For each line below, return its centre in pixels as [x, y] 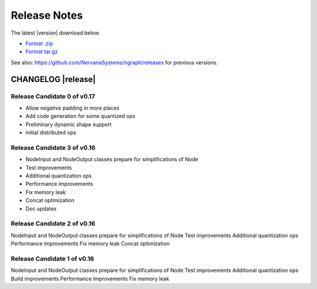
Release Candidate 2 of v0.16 [53, 224]
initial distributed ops [51, 132]
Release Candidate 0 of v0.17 [53, 96]
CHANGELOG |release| [53, 79]
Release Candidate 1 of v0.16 [53, 259]
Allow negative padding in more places [72, 108]
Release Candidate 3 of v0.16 [53, 148]
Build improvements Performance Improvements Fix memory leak [90, 278]
